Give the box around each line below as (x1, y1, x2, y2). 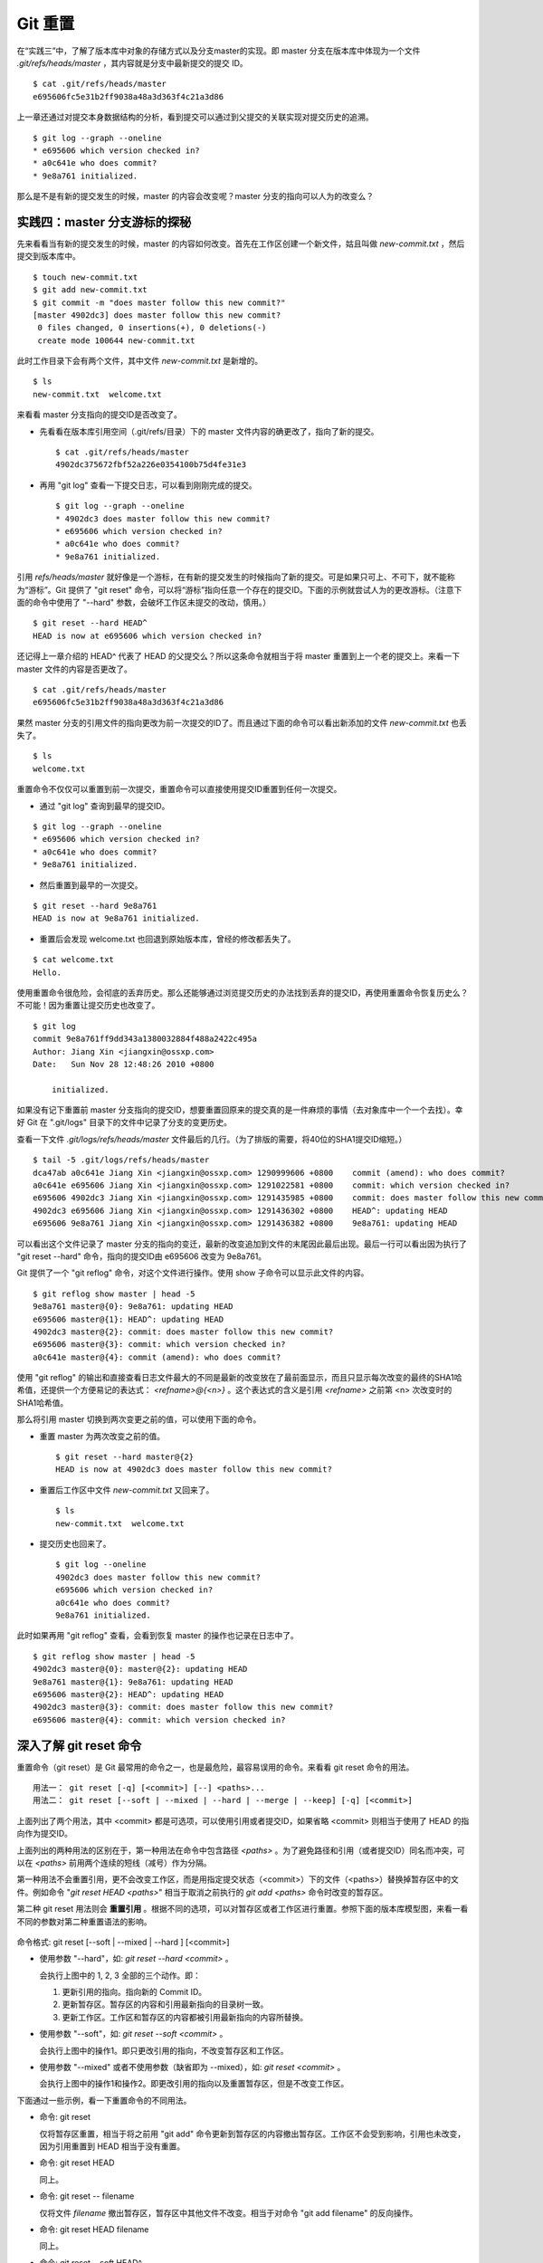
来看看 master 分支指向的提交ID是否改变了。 (16, 409, 183, 420)
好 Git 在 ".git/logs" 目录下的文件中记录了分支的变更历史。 (16, 1117, 233, 1128)
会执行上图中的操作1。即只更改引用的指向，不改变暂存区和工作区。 (39, 2045, 289, 2056)
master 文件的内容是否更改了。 (16, 664, 133, 674)
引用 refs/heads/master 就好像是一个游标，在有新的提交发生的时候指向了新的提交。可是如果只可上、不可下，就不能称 (16, 571, 456, 583)
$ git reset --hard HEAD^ (33, 618, 148, 628)
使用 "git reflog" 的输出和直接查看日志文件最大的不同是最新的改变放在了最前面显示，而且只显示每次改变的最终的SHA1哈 (16, 1372, 462, 1383)
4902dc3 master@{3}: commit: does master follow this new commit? (33, 1702, 334, 1713)
